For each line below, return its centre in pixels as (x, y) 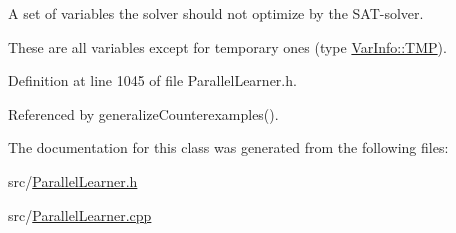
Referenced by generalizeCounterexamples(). (143, 113)
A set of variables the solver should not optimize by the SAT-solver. (216, 13)
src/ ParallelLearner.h (73, 180)
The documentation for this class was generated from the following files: (228, 147)
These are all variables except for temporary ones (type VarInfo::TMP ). (227, 46)
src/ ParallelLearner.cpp (80, 214)
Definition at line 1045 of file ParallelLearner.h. (152, 80)
